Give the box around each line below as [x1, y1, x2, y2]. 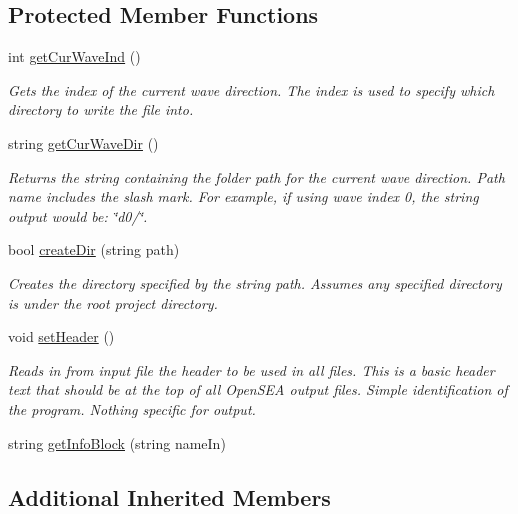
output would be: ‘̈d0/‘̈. [8, 205, 148, 226]
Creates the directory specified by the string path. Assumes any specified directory [8, 272, 502, 293]
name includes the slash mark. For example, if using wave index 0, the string [8, 186, 479, 207]
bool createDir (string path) [8, 239, 180, 260]
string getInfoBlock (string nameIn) [8, 432, 226, 453]
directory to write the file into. [8, 99, 194, 120]
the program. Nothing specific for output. [8, 398, 256, 419]
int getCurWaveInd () [8, 46, 141, 67]
